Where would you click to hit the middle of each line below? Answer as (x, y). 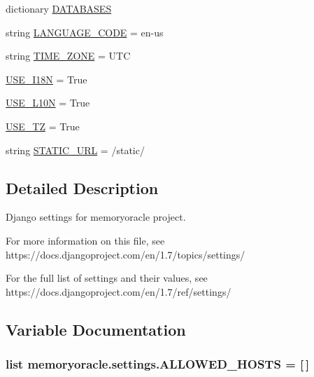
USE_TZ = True (43, 126)
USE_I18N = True (47, 79)
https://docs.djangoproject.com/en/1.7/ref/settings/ (119, 291)
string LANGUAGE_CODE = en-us (85, 32)
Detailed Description (82, 187)
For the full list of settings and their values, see (107, 278)
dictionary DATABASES (59, 8)
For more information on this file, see (85, 240)
